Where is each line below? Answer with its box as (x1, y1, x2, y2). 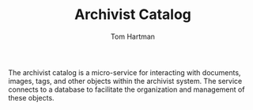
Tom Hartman (110, 32, 156, 41)
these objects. (8, 93, 55, 102)
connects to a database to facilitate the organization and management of (8, 85, 245, 94)
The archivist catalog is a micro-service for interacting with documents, (8, 67, 241, 77)
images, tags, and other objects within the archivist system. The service (8, 76, 243, 85)
